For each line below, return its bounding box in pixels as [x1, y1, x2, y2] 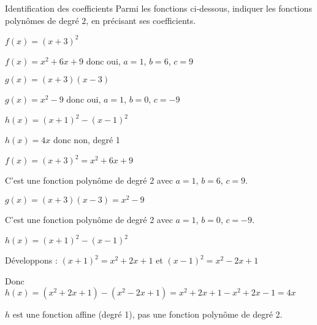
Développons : [5, 254, 58, 267]
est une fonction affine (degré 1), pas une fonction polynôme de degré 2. [12, 308, 283, 321]
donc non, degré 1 [53, 133, 120, 146]
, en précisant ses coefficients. [86, 14, 196, 26]
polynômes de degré [5, 14, 79, 26]
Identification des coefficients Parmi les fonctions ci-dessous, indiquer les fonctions [5, 2, 313, 14]
